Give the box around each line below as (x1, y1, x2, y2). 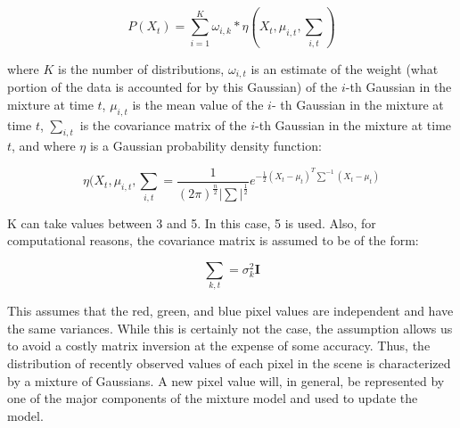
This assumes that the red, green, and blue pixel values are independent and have (7, 301, 454, 320)
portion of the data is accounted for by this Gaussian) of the (7, 78, 338, 96)
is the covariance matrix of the (79, 115, 247, 134)
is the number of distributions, (58, 59, 225, 78)
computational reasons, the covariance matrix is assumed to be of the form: (7, 231, 419, 250)
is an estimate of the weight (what (251, 59, 439, 78)
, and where (12, 136, 76, 155)
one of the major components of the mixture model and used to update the (7, 389, 418, 407)
